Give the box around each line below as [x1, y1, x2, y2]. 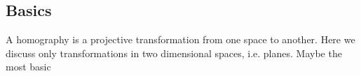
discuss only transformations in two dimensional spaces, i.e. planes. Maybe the [6, 45, 342, 60]
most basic [6, 59, 51, 74]
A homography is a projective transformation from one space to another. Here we [6, 32, 355, 47]
